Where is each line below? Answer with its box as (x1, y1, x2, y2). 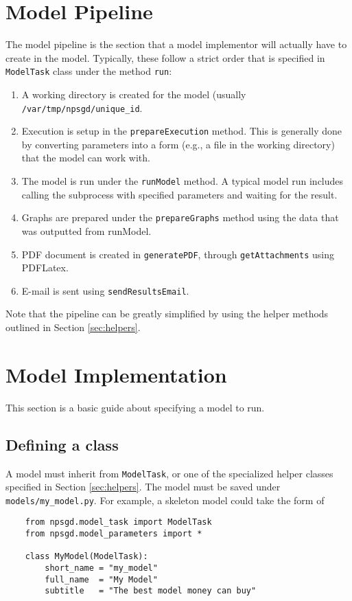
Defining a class (5, 433, 119, 455)
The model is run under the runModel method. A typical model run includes (21, 174, 344, 188)
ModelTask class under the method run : (5, 64, 172, 78)
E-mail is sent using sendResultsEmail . (21, 283, 189, 297)
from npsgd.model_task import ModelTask (25, 517, 212, 528)
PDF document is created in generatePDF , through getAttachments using (21, 247, 334, 261)
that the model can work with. (21, 150, 150, 165)
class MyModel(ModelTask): (25, 552, 148, 562)
